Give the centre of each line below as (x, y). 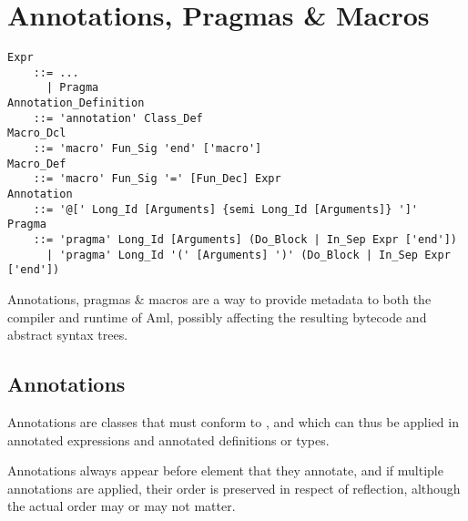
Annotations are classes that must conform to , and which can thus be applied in (233, 421)
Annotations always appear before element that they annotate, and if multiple (225, 470)
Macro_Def (37, 163)
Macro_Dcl (37, 133)
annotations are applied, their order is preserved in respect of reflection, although (234, 488)
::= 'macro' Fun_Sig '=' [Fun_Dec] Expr (157, 179)
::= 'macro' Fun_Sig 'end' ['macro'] (148, 149)
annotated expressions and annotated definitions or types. (168, 439)
